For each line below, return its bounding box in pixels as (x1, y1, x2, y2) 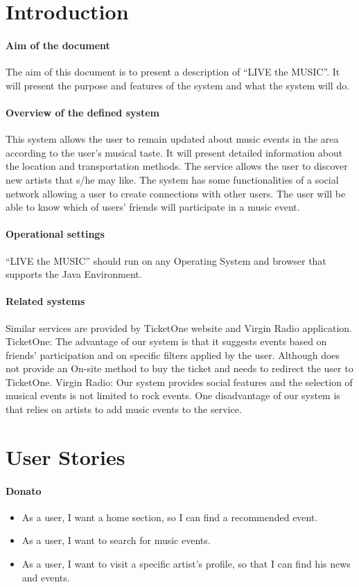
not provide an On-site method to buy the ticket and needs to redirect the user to (6, 361, 353, 376)
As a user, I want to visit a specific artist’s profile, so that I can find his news (21, 557, 351, 571)
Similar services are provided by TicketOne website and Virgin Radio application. (6, 320, 352, 335)
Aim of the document (6, 37, 110, 52)
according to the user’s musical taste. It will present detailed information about (6, 145, 343, 159)
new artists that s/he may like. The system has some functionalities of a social (6, 172, 339, 186)
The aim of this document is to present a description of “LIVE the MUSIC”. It (6, 64, 340, 79)
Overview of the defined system (6, 105, 159, 119)
